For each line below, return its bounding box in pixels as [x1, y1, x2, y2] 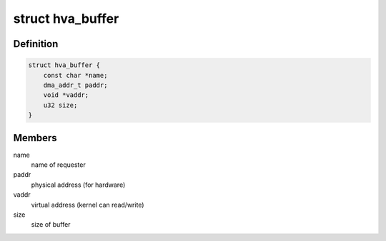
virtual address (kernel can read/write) [31, 200, 144, 209]
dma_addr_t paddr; [43, 81, 108, 89]
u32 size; [43, 101, 78, 109]
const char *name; [43, 71, 108, 79]
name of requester [31, 160, 86, 169]
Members [13, 132, 57, 144]
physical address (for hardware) [31, 180, 126, 189]
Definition [13, 38, 59, 50]
